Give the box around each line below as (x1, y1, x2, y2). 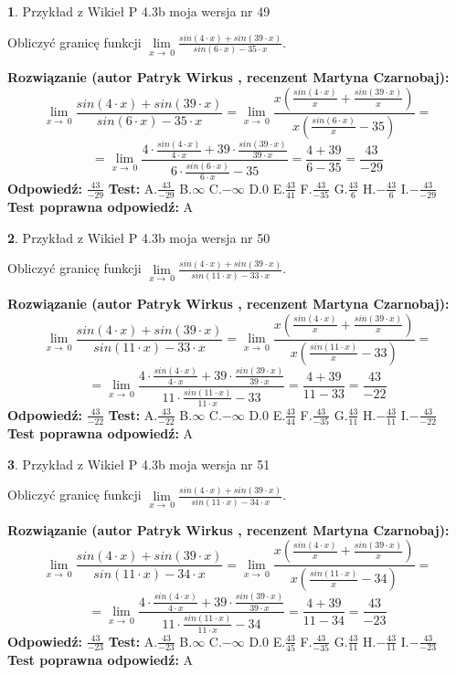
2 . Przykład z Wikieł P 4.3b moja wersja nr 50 (7, 227, 270, 247)
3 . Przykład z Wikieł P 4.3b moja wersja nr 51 (7, 454, 270, 473)
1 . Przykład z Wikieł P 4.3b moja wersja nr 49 (7, 2, 270, 20)
